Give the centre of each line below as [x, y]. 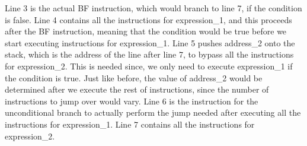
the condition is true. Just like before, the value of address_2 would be [134, 77]
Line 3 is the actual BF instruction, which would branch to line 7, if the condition [153, 8]
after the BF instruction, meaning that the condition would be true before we [146, 31]
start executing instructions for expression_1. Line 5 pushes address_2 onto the [150, 42]
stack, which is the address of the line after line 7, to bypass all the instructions [149, 54]
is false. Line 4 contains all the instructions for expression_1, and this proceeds [148, 19]
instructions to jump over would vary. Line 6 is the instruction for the [132, 101]
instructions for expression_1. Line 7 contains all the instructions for [130, 124]
